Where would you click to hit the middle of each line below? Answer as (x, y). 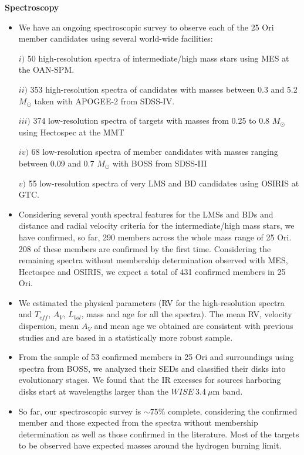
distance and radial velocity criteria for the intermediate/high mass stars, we (156, 225)
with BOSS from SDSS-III (160, 163)
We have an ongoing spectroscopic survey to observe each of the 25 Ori (146, 27)
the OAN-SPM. (46, 69)
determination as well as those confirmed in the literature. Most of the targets (159, 434)
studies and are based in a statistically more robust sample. (126, 337)
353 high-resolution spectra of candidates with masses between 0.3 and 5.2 (164, 89)
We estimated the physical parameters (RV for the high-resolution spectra (151, 302)
